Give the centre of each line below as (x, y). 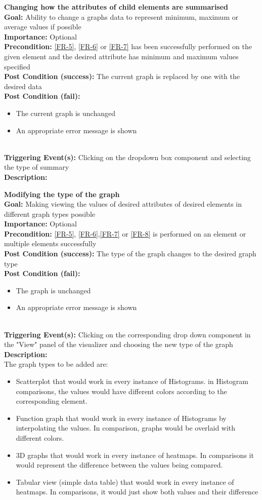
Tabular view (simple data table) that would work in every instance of (125, 482)
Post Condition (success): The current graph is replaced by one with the (122, 76)
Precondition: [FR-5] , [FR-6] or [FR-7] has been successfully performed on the (128, 46)
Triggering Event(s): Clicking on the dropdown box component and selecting (127, 157)
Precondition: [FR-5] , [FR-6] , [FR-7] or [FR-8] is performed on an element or (125, 233)
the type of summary (37, 167)
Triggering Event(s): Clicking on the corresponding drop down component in (127, 334)
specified (17, 66)
